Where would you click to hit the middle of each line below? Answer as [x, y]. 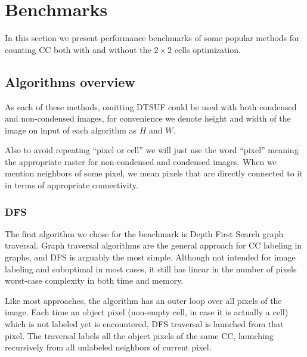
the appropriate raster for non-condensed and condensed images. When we [141, 161]
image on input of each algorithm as [71, 130]
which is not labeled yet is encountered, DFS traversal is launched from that [144, 324]
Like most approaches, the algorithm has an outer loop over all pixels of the [143, 300]
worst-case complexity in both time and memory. [94, 280]
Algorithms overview [70, 81]
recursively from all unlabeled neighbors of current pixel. [108, 347]
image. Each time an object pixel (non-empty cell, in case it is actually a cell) [147, 312]
